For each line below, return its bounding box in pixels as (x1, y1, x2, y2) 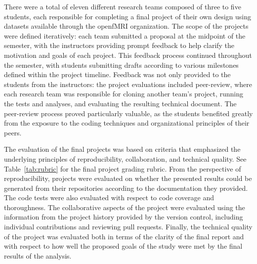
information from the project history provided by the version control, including (4, 212, 243, 222)
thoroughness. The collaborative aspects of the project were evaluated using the (4, 202, 245, 212)
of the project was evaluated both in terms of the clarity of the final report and (4, 231, 244, 241)
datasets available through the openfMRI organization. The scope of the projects (4, 21, 249, 31)
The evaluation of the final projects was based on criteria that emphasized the (4, 144, 241, 154)
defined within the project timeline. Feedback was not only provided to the (4, 69, 231, 80)
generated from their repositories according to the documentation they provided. (4, 182, 248, 193)
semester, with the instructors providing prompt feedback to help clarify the (4, 40, 235, 50)
